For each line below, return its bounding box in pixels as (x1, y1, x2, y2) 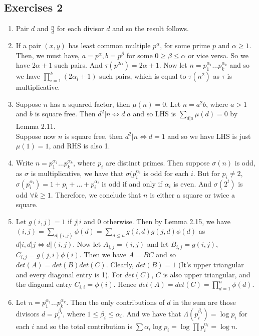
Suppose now (16, 130, 56, 141)
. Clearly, (106, 259, 134, 270)
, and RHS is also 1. (49, 140, 110, 151)
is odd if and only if (102, 178, 162, 189)
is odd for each (143, 167, 189, 178)
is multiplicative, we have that (31, 167, 124, 178)
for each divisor (57, 23, 104, 34)
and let (147, 239, 169, 249)
